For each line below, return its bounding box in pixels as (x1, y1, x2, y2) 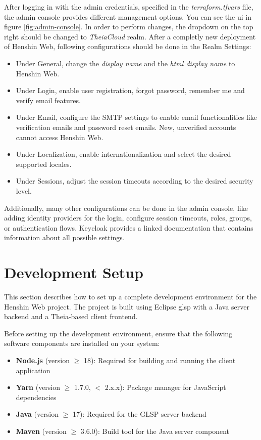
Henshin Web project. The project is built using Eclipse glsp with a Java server (4, 301, 249, 312)
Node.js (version (16, 355, 70, 365)
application (16, 365, 50, 375)
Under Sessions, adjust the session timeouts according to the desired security (16, 175, 253, 186)
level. (16, 185, 32, 196)
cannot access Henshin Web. (16, 131, 103, 142)
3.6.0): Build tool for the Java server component (80, 425, 230, 436)
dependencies (16, 391, 57, 402)
